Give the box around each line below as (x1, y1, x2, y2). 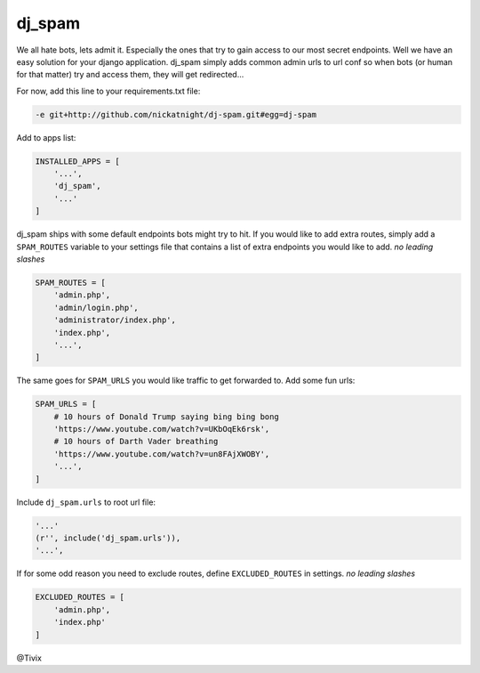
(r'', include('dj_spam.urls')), (35, 533, 181, 543)
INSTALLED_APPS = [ (35, 156, 120, 166)
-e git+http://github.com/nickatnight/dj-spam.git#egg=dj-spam (35, 109, 317, 119)
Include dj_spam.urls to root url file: (16, 497, 156, 507)
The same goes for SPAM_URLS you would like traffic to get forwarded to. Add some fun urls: (16, 375, 356, 386)
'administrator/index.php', (53, 315, 177, 325)
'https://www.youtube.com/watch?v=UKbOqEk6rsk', (53, 424, 270, 434)
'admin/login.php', (53, 303, 140, 312)
